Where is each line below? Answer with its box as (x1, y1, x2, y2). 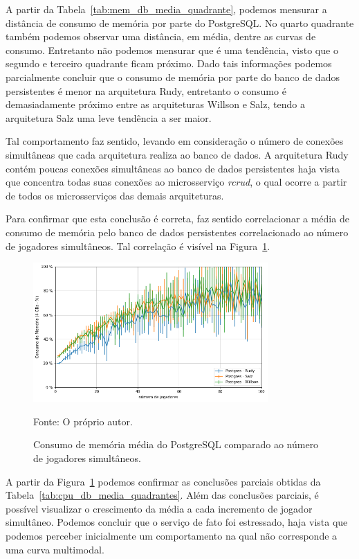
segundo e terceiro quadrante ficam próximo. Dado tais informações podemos (6, 56, 332, 71)
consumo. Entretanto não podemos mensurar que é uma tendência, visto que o (6, 42, 338, 57)
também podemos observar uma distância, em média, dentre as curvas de (6, 29, 316, 44)
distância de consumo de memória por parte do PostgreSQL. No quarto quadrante (6, 15, 354, 30)
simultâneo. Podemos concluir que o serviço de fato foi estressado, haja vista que (6, 515, 348, 529)
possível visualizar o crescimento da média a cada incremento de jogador (6, 501, 313, 515)
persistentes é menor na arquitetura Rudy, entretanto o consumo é (6, 83, 286, 98)
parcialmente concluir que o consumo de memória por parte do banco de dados (6, 69, 340, 84)
